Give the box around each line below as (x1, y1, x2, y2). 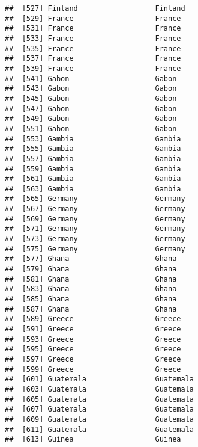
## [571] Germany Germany (5, 224, 185, 233)
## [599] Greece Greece (5, 365, 181, 374)
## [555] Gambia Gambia (5, 144, 181, 153)
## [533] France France (5, 34, 181, 43)
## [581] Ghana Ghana (5, 274, 177, 283)
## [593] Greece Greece (5, 334, 181, 344)
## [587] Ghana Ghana (5, 304, 177, 313)
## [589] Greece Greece (5, 315, 181, 324)
